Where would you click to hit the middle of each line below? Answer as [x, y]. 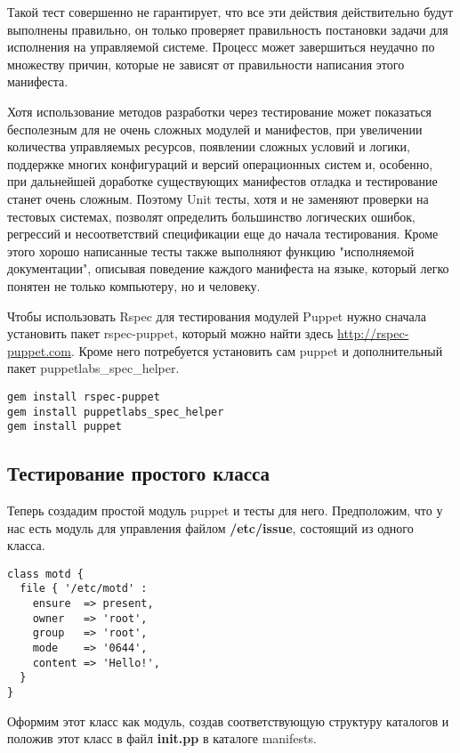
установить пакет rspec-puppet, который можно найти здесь [170, 333]
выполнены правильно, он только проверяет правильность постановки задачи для [228, 29]
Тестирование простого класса [139, 473]
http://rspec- [373, 333]
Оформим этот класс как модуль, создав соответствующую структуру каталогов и [228, 721]
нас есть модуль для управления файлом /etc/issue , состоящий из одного [210, 527]
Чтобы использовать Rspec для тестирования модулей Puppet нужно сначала [217, 316]
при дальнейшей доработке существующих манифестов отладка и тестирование [222, 181]
